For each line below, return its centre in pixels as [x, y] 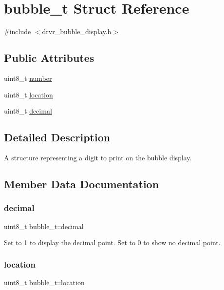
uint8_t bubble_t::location [44, 282]
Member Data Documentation [82, 184]
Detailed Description [57, 137]
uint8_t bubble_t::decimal [44, 226]
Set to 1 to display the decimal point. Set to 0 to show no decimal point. [112, 242]
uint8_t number [28, 78]
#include [18, 31]
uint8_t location [28, 94]
